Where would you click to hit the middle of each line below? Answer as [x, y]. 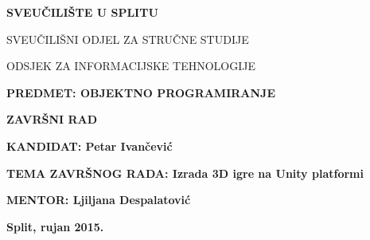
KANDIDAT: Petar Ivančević [90, 146]
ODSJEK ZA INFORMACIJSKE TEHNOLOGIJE [131, 66]
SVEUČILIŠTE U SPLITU [82, 12]
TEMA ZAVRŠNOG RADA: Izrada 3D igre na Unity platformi [185, 173]
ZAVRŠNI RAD [52, 119]
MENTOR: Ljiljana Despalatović [99, 200]
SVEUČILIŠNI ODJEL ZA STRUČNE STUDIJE [128, 39]
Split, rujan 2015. [55, 226]
